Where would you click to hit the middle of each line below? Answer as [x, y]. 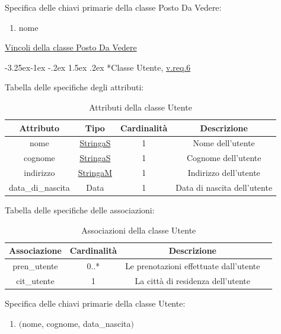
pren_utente [35, 266]
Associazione [35, 250]
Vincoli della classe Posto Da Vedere [71, 47]
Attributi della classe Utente [140, 107]
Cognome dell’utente [224, 158]
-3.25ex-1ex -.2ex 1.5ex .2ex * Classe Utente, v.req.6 [98, 67]
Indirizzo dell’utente [224, 173]
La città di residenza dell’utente [192, 280]
